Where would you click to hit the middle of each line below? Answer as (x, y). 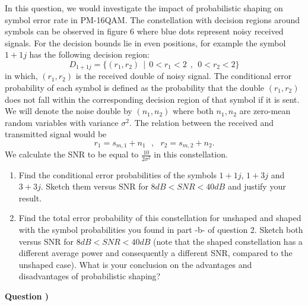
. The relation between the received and (201, 122)
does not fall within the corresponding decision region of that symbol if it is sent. (152, 99)
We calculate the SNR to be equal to (72, 154)
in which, (21, 76)
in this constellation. (191, 154)
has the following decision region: (89, 54)
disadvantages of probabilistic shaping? (90, 276)
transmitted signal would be (56, 134)
